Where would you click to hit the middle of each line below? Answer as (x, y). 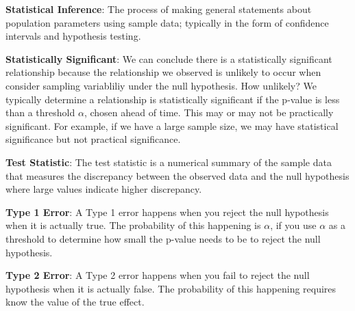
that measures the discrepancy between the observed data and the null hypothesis (177, 175)
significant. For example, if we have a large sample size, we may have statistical (172, 125)
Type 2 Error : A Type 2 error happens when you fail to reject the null (158, 275)
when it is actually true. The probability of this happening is (133, 225)
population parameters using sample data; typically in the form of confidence (167, 22)
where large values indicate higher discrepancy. (104, 189)
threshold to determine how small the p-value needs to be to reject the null (163, 238)
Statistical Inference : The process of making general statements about (159, 9)
